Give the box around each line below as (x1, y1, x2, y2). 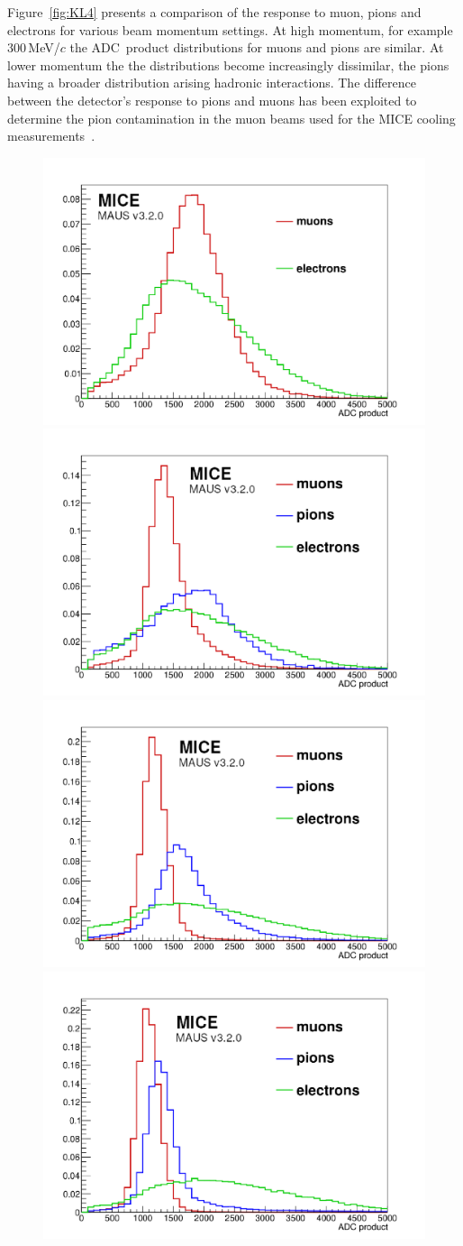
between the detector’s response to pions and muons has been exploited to (7, 90, 417, 109)
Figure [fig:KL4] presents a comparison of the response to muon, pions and (7, 3, 422, 21)
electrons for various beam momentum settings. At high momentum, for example (7, 20, 453, 39)
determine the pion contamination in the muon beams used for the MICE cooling (7, 108, 456, 127)
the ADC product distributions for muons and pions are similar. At (69, 38, 444, 57)
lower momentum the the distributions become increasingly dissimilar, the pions (7, 55, 449, 74)
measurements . (7, 126, 95, 145)
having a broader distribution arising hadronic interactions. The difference (7, 73, 417, 92)
